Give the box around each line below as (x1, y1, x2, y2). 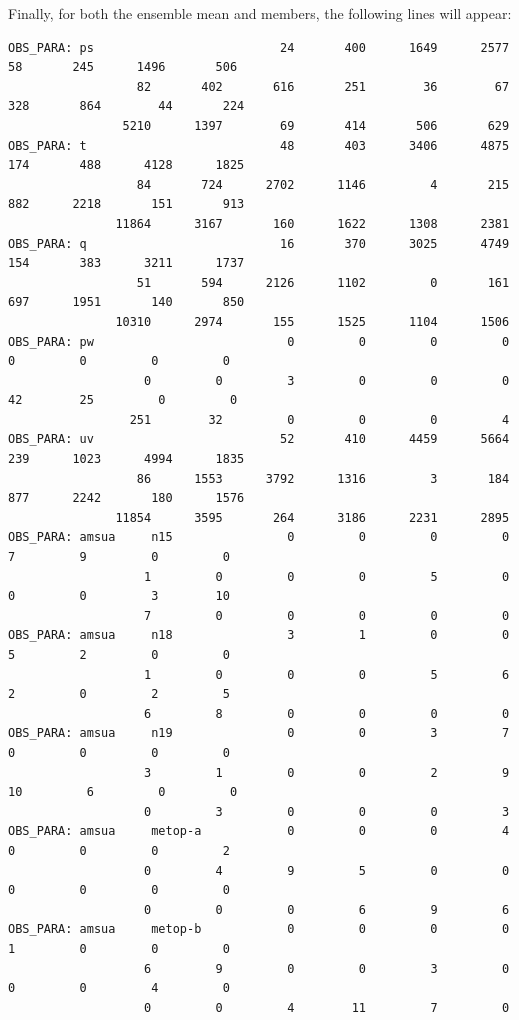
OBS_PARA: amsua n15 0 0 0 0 (8, 530, 510, 545)
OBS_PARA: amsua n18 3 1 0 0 (8, 628, 510, 643)
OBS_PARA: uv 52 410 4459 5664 (8, 432, 510, 447)
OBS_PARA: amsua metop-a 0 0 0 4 (8, 824, 510, 839)
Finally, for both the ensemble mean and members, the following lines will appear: (8, 3, 512, 23)
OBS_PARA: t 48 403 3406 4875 (8, 138, 510, 153)
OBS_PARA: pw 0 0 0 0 (8, 334, 510, 349)
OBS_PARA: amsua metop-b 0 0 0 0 (8, 922, 510, 937)
